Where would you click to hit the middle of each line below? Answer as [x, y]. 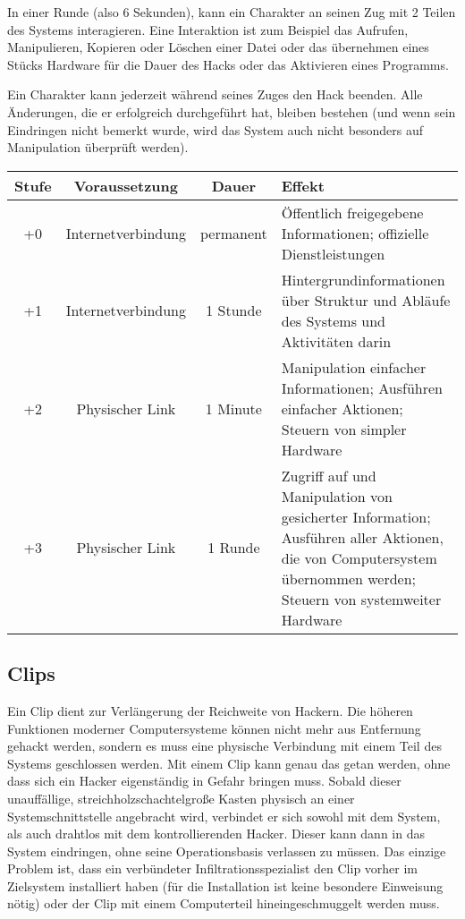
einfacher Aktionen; [342, 408]
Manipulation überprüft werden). [98, 147]
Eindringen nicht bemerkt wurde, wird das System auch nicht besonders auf [216, 129]
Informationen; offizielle [355, 233]
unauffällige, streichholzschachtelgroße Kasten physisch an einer [181, 798]
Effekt [303, 185]
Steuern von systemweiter [361, 599]
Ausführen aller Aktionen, [362, 537]
